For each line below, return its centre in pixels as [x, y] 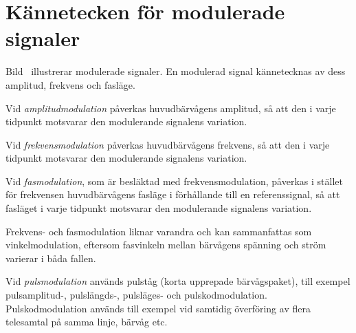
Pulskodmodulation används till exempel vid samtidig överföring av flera [158, 308]
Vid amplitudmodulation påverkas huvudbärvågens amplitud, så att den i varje [171, 108]
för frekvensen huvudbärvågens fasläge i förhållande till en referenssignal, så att [173, 194]
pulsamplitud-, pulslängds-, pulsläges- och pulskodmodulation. [136, 295]
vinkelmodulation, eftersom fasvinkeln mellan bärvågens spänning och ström [166, 245]
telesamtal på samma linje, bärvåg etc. [87, 322]
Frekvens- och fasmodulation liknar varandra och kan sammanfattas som [159, 231]
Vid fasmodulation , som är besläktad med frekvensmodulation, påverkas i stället [174, 181]
